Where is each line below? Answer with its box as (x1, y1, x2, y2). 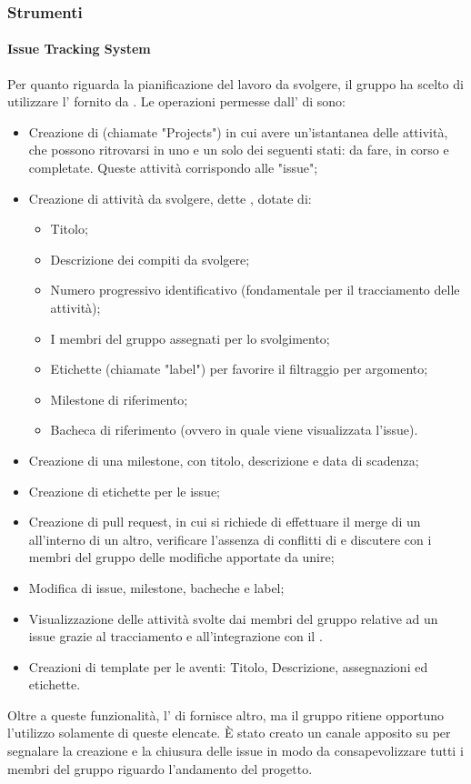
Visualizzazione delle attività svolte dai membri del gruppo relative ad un (28, 608, 438, 628)
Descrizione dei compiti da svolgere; (50, 249, 250, 268)
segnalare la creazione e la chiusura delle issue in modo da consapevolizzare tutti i (7, 741, 464, 760)
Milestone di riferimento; (50, 389, 188, 408)
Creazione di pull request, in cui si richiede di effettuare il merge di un (28, 512, 421, 531)
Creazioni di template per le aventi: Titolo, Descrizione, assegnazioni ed (28, 657, 428, 676)
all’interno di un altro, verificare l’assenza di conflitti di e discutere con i (28, 529, 432, 548)
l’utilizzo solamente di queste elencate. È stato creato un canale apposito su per (7, 723, 451, 742)
